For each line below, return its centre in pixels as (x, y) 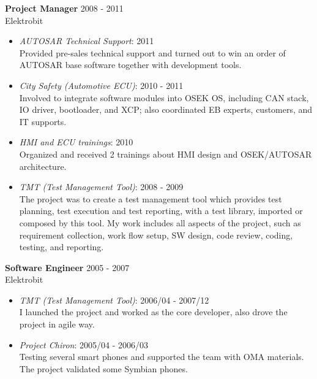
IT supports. (43, 121)
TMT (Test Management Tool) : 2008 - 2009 (101, 187)
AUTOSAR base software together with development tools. (130, 65)
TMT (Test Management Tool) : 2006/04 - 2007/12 (114, 300)
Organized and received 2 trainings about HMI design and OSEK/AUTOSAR (166, 154)
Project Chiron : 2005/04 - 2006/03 (84, 344)
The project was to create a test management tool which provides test (151, 198)
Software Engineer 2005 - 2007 (67, 267)
